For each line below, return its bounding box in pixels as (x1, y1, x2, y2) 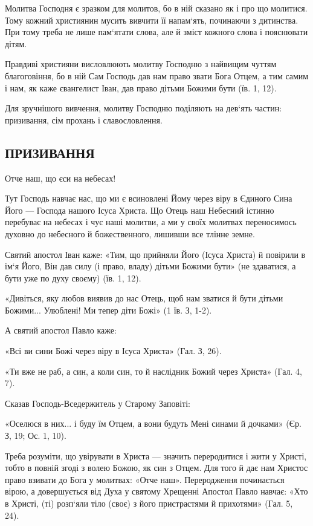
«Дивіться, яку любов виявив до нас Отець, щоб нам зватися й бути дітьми (5, 292, 283, 304)
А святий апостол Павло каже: (5, 324, 117, 337)
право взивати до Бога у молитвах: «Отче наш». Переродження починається (5, 473, 285, 485)
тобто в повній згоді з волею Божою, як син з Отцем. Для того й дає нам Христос (5, 461, 308, 474)
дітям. (5, 37, 27, 50)
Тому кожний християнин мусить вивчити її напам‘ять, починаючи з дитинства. (5, 13, 298, 26)
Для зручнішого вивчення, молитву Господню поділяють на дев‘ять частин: (5, 102, 282, 114)
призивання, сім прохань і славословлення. (5, 113, 163, 126)
